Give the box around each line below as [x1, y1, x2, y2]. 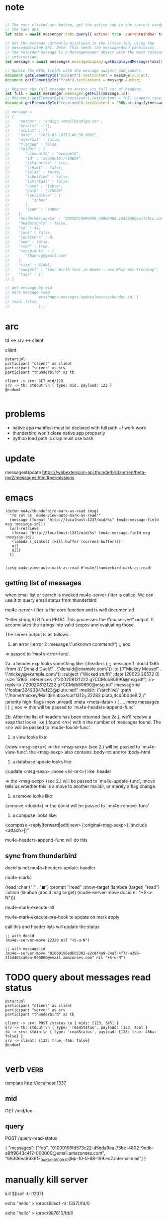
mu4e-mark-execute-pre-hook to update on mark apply [5, 914, 120, 920]
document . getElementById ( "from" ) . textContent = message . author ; [5, 77, 141, 82]
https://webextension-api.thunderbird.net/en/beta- [42, 469, 147, 475]
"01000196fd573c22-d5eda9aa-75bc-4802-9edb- [50, 1145, 154, 1151]
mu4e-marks [5, 874, 32, 880]
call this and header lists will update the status [5, 924, 100, 930]
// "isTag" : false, [5, 170, 61, 175]
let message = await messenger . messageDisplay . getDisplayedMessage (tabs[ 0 [5, 59, 164, 64]
